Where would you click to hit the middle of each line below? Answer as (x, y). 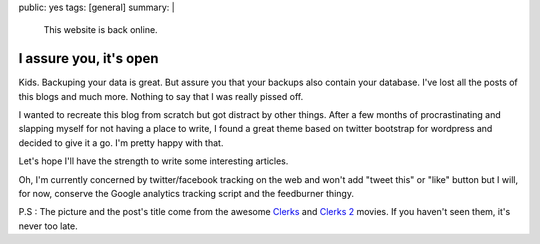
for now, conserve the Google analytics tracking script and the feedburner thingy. (186, 194)
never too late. (48, 226)
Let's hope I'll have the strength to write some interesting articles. (153, 161)
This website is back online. (101, 30)
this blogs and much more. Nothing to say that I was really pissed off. (161, 96)
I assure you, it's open (88, 58)
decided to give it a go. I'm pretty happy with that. (121, 142)
